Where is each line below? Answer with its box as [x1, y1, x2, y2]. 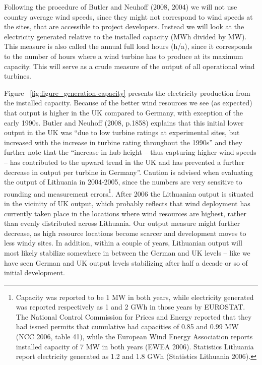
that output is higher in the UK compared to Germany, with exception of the [4, 107, 243, 117]
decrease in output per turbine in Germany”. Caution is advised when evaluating [4, 166, 253, 177]
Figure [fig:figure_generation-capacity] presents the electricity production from [4, 87, 250, 98]
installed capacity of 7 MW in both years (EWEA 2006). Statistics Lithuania [16, 341, 254, 351]
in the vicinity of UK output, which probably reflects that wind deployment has [4, 198, 250, 208]
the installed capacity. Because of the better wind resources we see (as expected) [4, 97, 252, 108]
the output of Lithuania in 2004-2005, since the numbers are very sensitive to [4, 176, 242, 187]
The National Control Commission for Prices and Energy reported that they [16, 311, 252, 322]
